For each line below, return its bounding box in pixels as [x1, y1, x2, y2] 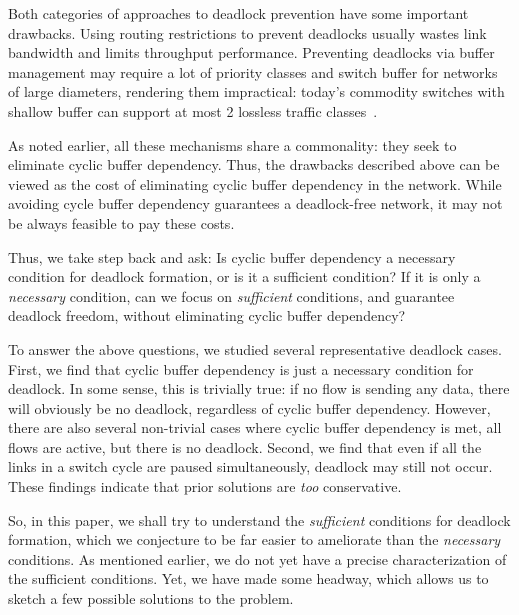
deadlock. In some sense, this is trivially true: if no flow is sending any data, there [8, 378, 510, 399]
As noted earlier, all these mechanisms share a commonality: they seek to [8, 134, 457, 155]
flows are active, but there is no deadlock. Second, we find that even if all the [8, 436, 482, 457]
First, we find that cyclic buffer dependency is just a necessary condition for [8, 358, 474, 379]
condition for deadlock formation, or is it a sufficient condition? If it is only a [8, 266, 481, 287]
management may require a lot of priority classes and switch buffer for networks [8, 61, 498, 82]
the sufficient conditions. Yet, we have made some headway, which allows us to [8, 568, 489, 589]
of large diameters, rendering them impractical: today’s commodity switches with [8, 81, 505, 102]
